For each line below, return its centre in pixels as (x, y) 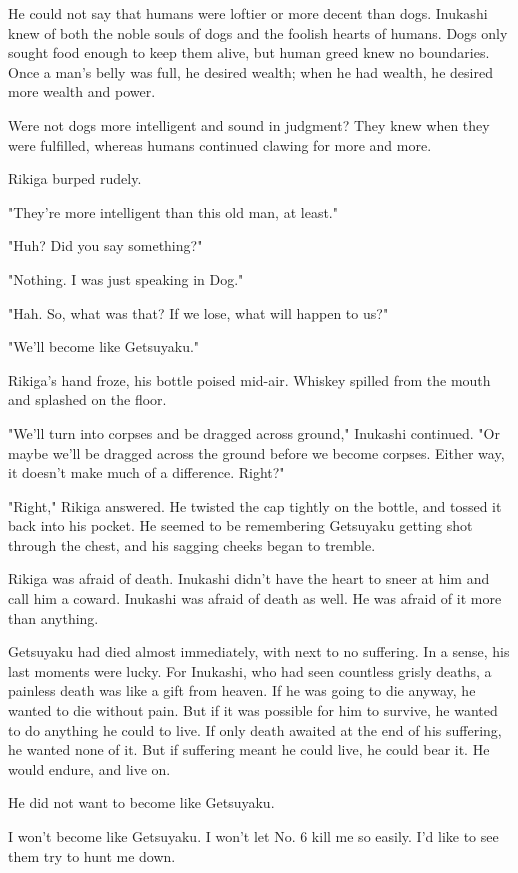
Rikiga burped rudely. (75, 178)
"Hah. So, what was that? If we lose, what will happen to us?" (198, 312)
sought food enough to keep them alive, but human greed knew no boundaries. (249, 52)
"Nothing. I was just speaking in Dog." (126, 278)
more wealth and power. (82, 91)
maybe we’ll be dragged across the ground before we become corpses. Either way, (256, 452)
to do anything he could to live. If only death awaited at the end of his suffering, (255, 729)
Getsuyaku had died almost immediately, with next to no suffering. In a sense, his (259, 651)
